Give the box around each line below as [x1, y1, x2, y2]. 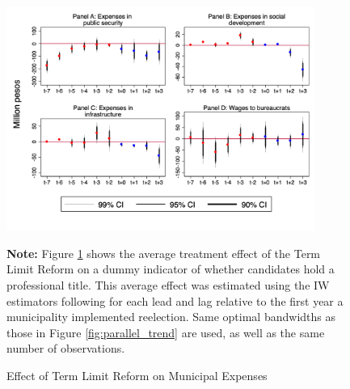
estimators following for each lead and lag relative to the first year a [6, 292, 344, 309]
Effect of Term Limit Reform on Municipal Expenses [6, 367, 268, 383]
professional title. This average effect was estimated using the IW [6, 277, 330, 294]
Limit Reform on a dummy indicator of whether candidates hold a [6, 260, 335, 277]
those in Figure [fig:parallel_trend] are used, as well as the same [6, 323, 325, 340]
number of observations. [6, 340, 125, 357]
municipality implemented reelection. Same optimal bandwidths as [6, 308, 335, 325]
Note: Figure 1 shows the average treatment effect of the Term [6, 244, 321, 261]
